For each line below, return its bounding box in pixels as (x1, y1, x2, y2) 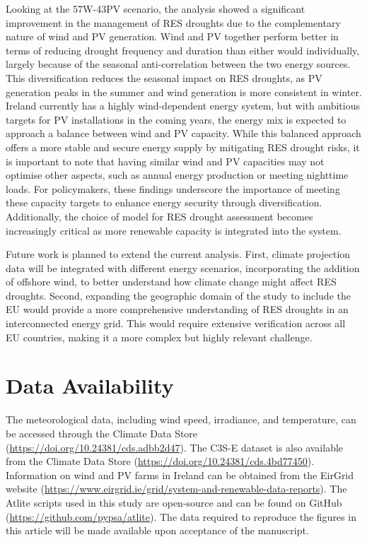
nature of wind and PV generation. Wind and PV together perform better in (6, 29, 339, 44)
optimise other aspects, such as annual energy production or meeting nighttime (6, 167, 349, 182)
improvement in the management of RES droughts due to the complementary (6, 15, 341, 30)
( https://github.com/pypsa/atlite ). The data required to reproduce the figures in (6, 509, 356, 524)
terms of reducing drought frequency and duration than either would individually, (6, 42, 360, 57)
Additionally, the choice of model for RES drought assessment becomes (6, 208, 313, 223)
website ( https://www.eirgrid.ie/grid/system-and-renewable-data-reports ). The (6, 481, 347, 496)
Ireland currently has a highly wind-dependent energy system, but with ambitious (6, 98, 361, 113)
